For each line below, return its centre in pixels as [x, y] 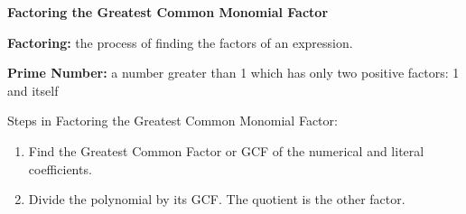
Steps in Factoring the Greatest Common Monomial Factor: [172, 121]
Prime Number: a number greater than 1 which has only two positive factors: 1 [233, 73]
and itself [33, 90]
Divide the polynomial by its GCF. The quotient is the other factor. [217, 199]
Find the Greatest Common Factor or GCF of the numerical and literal [226, 150]
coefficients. [60, 168]
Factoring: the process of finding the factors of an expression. [180, 42]
